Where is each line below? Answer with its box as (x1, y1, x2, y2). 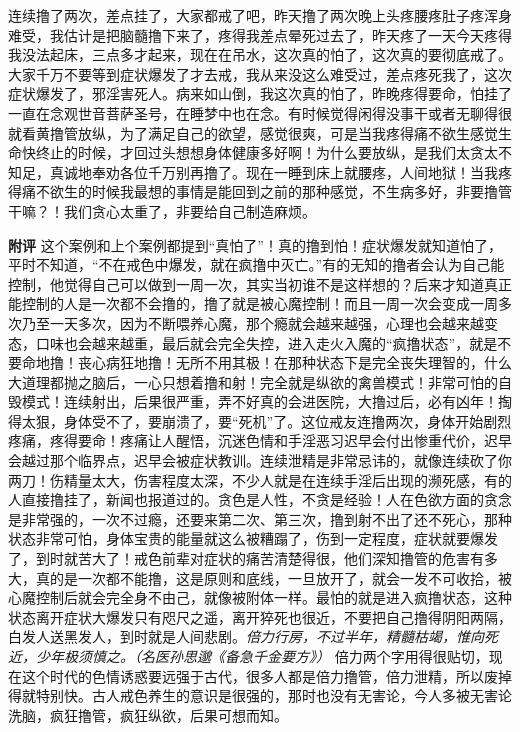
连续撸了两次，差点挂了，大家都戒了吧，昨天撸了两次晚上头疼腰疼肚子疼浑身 (8, 5, 512, 25)
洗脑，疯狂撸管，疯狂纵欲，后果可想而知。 (8, 704, 288, 725)
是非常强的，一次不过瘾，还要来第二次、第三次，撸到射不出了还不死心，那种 (8, 508, 512, 529)
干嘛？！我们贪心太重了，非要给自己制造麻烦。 (8, 200, 316, 221)
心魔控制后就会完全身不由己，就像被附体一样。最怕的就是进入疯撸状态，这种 (8, 587, 512, 608)
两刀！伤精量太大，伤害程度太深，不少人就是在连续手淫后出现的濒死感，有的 (8, 469, 512, 490)
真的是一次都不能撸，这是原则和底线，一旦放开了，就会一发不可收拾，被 (35, 567, 512, 588)
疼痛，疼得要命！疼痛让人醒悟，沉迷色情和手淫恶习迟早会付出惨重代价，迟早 (8, 430, 512, 451)
